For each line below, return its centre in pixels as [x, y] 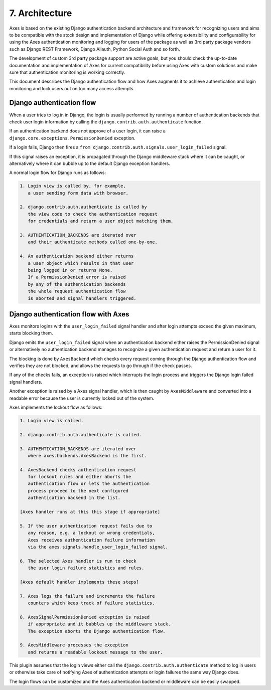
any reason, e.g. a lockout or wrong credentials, [91, 533]
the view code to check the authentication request [93, 214]
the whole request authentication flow [77, 291]
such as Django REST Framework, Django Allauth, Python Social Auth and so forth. [95, 49]
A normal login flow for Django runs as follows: [58, 172]
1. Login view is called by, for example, [73, 186]
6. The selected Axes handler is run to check [78, 561]
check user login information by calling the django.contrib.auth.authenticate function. [106, 122]
